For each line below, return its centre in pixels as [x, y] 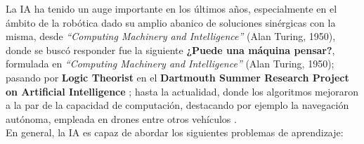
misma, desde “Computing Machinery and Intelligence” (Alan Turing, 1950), [171, 36]
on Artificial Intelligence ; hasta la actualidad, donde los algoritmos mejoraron [182, 91]
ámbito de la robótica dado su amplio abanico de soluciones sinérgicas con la [171, 22]
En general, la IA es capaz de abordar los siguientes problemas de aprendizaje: [175, 132]
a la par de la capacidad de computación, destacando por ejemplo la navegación [177, 105]
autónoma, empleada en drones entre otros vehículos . [121, 118]
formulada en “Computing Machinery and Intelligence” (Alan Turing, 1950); [170, 64]
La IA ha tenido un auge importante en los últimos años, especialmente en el [171, 8]
